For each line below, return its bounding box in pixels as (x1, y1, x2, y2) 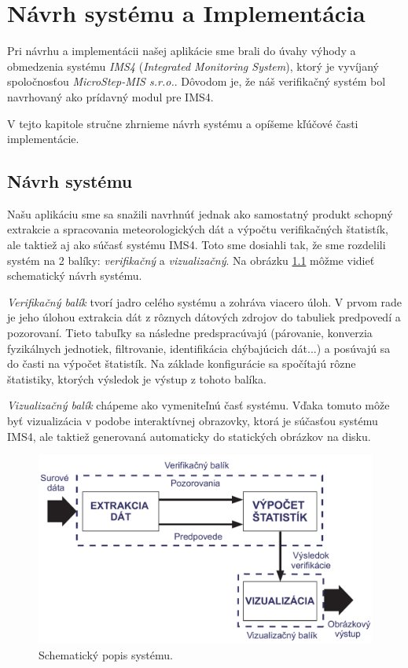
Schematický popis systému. (39, 646, 173, 662)
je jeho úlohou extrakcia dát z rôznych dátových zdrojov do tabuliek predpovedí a (7, 309, 401, 325)
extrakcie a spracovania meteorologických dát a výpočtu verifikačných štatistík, (7, 221, 388, 237)
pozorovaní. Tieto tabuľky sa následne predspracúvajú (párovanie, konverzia (7, 325, 373, 341)
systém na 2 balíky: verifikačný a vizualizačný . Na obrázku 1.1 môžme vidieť (7, 251, 375, 268)
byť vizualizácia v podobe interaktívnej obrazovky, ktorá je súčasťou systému (7, 413, 378, 429)
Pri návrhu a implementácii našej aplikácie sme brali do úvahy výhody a (7, 42, 356, 59)
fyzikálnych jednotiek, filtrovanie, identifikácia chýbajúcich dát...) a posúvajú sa (7, 340, 391, 356)
